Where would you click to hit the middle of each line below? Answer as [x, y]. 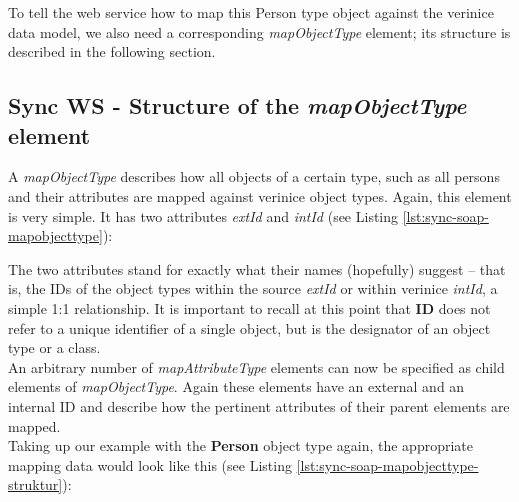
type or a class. [54, 347]
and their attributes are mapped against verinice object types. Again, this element [260, 195]
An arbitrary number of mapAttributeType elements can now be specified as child [256, 366]
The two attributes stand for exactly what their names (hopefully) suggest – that [257, 268]
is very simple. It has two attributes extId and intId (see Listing [203, 215]
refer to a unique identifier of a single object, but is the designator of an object [249, 327]
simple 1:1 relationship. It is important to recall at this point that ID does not [249, 307]
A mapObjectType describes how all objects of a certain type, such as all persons [254, 176]
